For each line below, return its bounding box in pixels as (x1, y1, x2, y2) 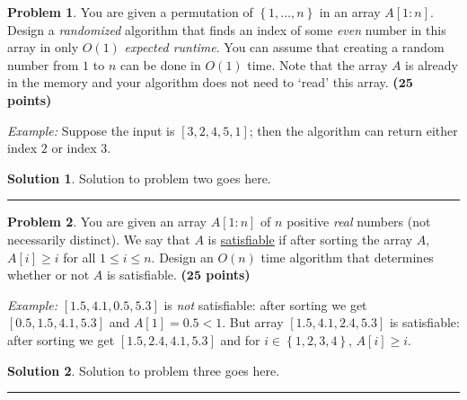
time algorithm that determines (260, 247, 434, 266)
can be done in (119, 55, 201, 74)
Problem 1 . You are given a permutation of (7, 3, 253, 21)
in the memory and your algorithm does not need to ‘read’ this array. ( (7, 73, 399, 92)
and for (220, 330, 260, 349)
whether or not (7, 265, 90, 284)
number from (7, 55, 79, 74)
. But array (222, 313, 284, 332)
